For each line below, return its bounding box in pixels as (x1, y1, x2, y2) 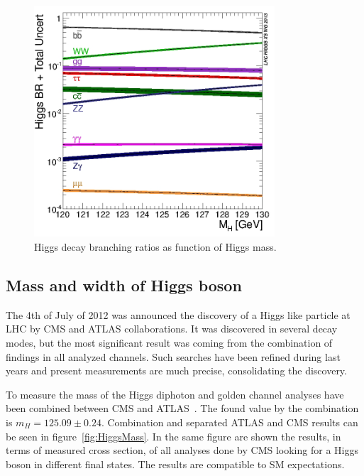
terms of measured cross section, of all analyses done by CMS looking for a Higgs (6, 443, 358, 458)
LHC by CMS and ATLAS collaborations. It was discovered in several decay (6, 321, 338, 336)
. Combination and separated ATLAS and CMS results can (101, 414, 358, 429)
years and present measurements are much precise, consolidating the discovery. (6, 363, 347, 378)
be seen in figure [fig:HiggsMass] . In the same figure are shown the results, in (6, 428, 341, 443)
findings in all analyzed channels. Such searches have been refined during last (6, 349, 341, 364)
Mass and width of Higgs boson (6, 274, 242, 296)
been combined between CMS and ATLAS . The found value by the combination (6, 401, 359, 416)
